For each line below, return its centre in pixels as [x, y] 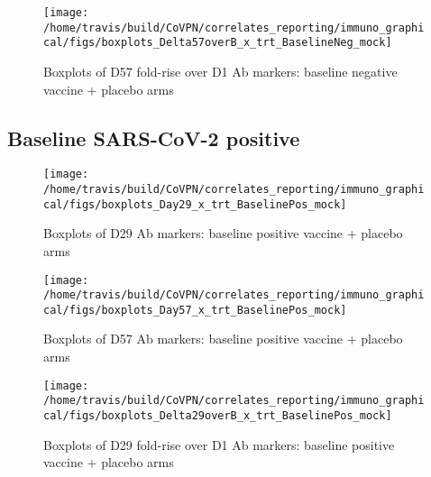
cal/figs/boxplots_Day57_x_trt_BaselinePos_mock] [195, 310]
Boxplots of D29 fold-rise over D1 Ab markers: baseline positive [219, 444]
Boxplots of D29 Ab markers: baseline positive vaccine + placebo [223, 233]
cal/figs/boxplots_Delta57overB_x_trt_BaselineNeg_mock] [218, 43]
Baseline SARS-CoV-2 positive [154, 138]
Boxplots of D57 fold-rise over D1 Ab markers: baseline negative [220, 71]
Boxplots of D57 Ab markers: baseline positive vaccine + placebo [223, 339]
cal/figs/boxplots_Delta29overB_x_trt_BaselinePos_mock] [218, 415]
